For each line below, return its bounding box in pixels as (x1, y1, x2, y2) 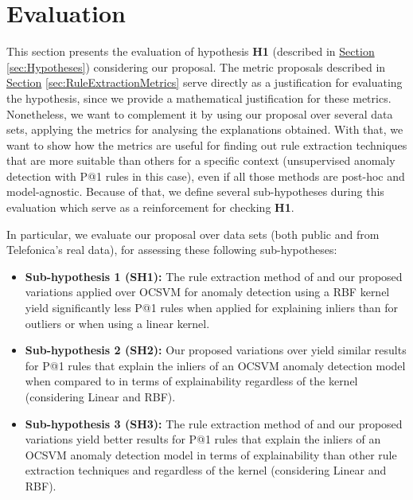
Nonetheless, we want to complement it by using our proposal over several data (6, 105, 393, 122)
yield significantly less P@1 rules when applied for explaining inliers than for (25, 299, 399, 316)
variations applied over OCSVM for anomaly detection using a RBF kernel (25, 283, 390, 300)
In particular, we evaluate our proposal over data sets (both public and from (6, 225, 380, 242)
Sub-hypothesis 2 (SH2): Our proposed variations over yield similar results (25, 342, 407, 358)
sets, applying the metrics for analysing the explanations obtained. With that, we (6, 121, 403, 138)
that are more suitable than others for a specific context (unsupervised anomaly (6, 152, 395, 169)
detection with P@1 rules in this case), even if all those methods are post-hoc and (6, 167, 405, 184)
